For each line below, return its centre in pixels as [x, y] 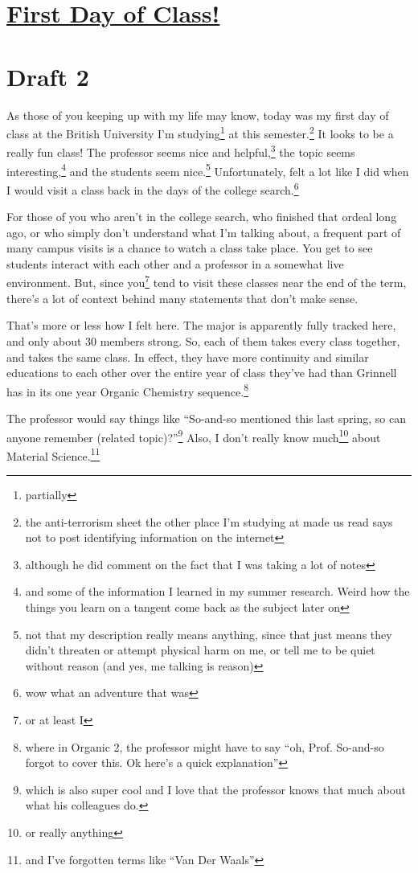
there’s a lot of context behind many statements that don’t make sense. [182, 298]
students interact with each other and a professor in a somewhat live [175, 263]
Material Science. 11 [53, 454]
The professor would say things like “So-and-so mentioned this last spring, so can [207, 418]
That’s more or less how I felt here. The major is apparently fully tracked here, [201, 325]
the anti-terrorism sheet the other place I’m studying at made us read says [209, 521]
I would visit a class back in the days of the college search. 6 [153, 188]
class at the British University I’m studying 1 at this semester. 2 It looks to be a [200, 132]
